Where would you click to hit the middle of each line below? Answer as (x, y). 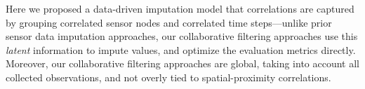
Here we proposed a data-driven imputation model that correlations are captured (180, 8)
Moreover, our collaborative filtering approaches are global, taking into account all (182, 63)
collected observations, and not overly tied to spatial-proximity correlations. (168, 77)
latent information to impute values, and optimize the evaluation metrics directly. (181, 49)
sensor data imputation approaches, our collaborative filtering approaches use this (182, 36)
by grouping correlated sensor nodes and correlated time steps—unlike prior (169, 22)
